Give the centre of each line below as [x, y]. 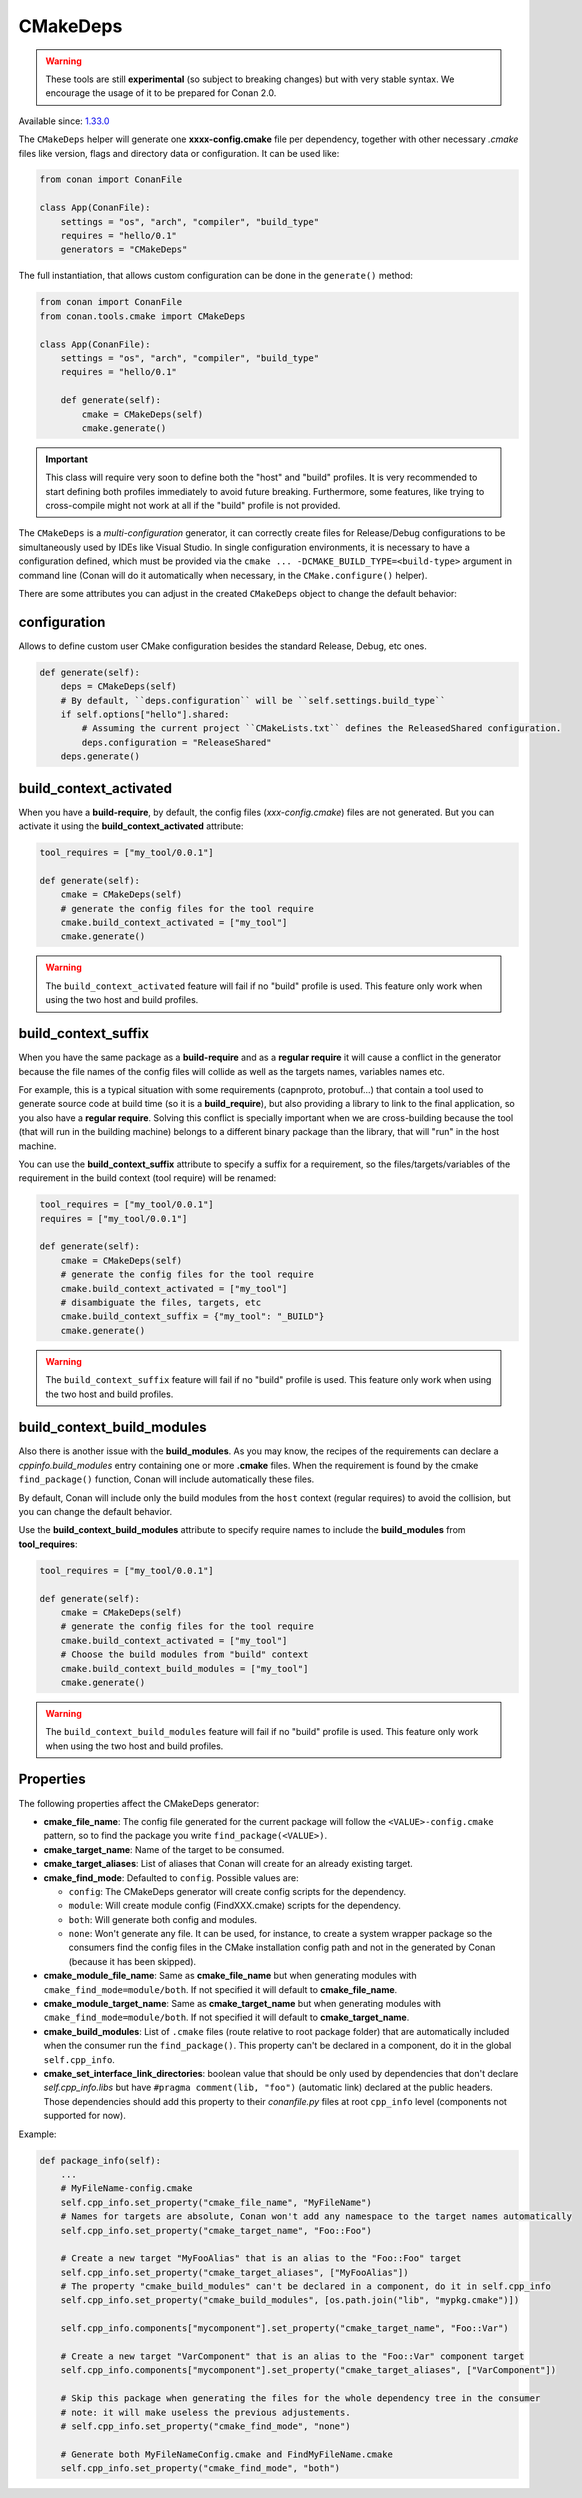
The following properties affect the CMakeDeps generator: [139, 1803]
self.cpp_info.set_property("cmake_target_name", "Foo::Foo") [216, 2230]
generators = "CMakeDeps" [124, 249]
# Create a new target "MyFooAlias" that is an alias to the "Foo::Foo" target [261, 2258]
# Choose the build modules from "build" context [184, 1654]
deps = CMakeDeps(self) [118, 686]
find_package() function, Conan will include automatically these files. [166, 1479]
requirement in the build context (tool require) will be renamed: [147, 1178]
